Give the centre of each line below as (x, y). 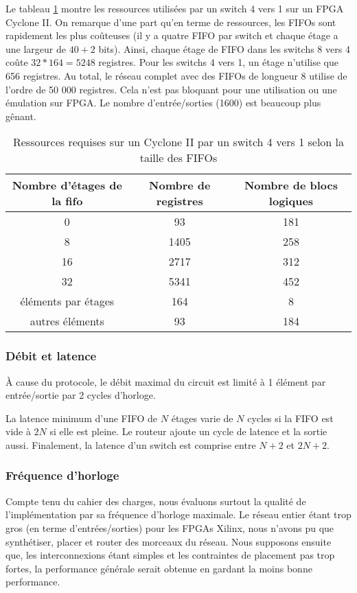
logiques (291, 201)
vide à (18, 431)
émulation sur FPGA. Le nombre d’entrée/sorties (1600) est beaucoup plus (163, 103)
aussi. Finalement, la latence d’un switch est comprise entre (131, 444)
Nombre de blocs (291, 185)
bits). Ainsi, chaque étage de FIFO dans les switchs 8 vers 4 (224, 48)
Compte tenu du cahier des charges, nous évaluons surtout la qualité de (156, 501)
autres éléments (67, 321)
